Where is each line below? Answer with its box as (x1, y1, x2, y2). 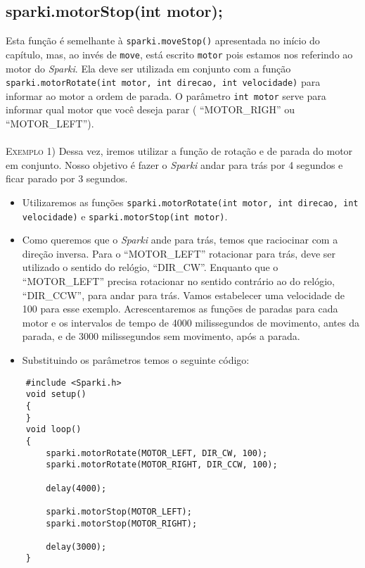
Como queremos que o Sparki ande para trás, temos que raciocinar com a (22, 232, 338, 247)
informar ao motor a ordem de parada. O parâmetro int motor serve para (6, 88, 326, 103)
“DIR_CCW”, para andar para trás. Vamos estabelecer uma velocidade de (22, 287, 345, 302)
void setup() (25, 389, 87, 400)
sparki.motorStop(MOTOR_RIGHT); (46, 518, 198, 529)
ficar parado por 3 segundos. (6, 171, 128, 186)
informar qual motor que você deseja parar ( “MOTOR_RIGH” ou (6, 102, 295, 117)
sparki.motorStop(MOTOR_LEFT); (46, 506, 192, 517)
